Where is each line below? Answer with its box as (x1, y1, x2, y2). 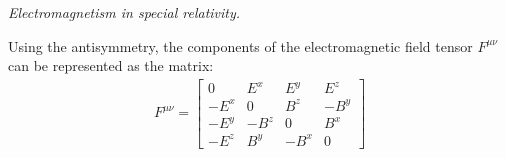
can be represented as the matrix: (8, 55, 214, 76)
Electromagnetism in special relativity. (8, 2, 241, 22)
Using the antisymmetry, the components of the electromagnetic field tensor (8, 35, 473, 56)
